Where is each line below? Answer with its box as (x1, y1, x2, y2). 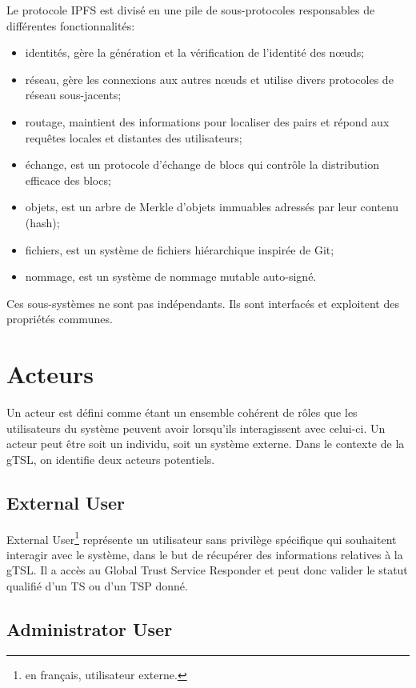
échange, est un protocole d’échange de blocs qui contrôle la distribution (25, 156, 379, 173)
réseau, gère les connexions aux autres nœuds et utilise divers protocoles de (25, 70, 394, 87)
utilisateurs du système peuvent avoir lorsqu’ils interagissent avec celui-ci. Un (6, 419, 386, 436)
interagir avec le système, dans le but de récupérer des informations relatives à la (6, 546, 403, 562)
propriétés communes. (6, 310, 113, 327)
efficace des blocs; (25, 171, 111, 188)
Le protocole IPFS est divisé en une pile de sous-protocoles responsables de (6, 2, 375, 18)
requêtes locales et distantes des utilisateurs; (25, 129, 242, 146)
